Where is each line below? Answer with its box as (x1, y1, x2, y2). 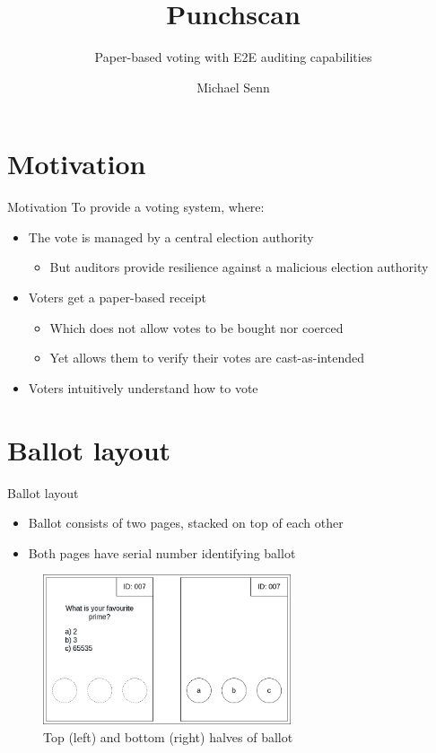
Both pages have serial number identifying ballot (28, 543, 296, 562)
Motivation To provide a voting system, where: (7, 197, 265, 216)
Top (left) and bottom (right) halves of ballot (43, 727, 293, 746)
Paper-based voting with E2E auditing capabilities (94, 48, 372, 66)
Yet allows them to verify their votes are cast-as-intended (49, 348, 364, 367)
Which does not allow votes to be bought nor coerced (49, 318, 344, 337)
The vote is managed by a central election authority (28, 227, 314, 246)
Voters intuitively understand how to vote (28, 378, 258, 397)
